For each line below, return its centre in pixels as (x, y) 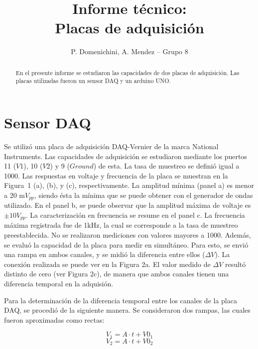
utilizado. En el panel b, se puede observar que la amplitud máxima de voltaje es (128, 205)
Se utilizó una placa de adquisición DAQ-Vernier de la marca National (111, 146)
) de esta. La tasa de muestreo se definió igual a (166, 166)
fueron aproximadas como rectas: (54, 319)
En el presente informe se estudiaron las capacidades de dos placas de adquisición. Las (128, 72)
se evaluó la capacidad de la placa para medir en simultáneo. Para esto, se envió (126, 244)
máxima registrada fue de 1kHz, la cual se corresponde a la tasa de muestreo (121, 225)
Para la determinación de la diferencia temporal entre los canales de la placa (121, 300)
